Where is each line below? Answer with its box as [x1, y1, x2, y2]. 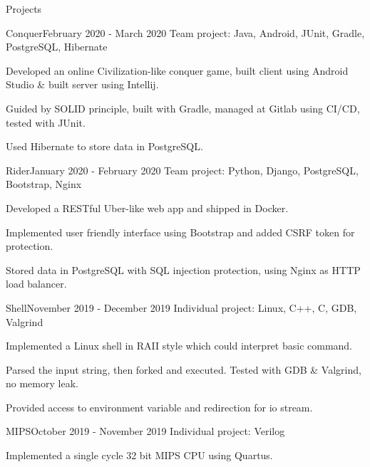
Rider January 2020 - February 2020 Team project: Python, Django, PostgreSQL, [6, 162, 359, 177]
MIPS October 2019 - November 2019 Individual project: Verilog [6, 424, 285, 439]
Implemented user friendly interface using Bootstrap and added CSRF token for [6, 224, 355, 239]
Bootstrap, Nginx [6, 177, 82, 191]
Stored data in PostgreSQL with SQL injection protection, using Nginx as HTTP [6, 262, 361, 277]
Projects [6, 1, 42, 16]
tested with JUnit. [6, 115, 86, 130]
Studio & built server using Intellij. [6, 77, 159, 92]
